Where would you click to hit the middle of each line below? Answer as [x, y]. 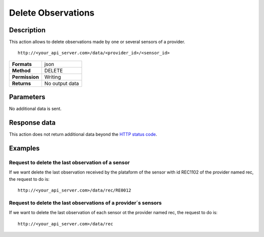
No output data [62, 83]
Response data [32, 123]
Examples [24, 148]
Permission [25, 77]
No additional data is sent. [35, 109]
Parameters [27, 97]
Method [21, 70]
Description [27, 30]
